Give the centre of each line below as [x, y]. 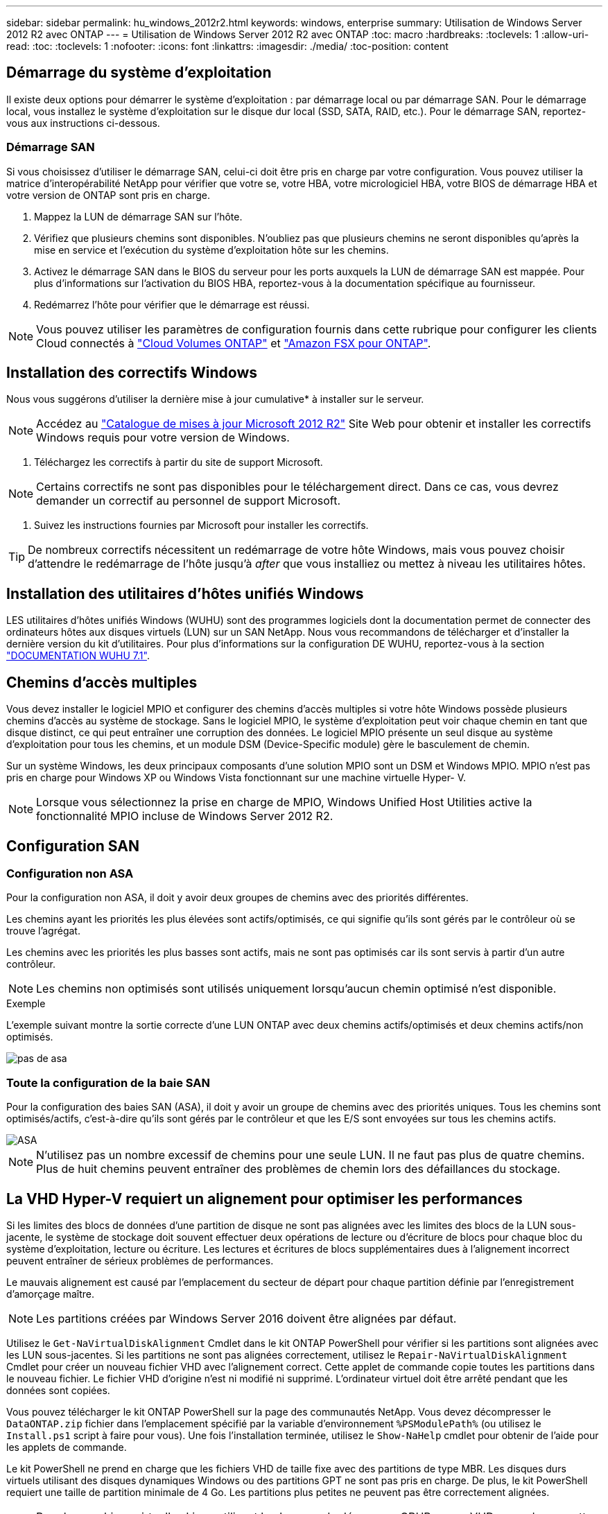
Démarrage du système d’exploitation [139, 73]
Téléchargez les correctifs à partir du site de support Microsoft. [179, 462]
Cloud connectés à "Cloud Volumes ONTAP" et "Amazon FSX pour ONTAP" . [234, 343]
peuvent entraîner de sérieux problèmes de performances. [140, 1260]
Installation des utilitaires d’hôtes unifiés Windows [185, 593]
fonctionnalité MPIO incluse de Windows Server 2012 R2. [185, 816]
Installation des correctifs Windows [132, 373]
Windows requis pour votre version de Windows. [163, 438]
